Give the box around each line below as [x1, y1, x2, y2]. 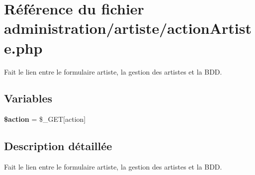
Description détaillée [4, 138, 112, 154]
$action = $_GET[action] [4, 114, 86, 124]
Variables [4, 90, 53, 106]
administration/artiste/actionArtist [4, 18, 252, 38]
